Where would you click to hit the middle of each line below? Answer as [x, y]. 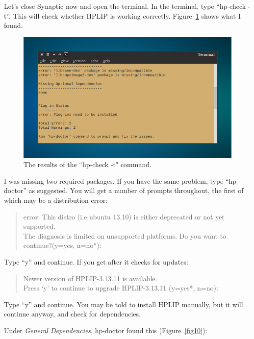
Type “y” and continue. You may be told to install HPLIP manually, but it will [124, 304]
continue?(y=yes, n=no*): [62, 245]
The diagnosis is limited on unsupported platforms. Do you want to [125, 235]
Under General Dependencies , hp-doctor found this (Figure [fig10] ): [106, 330]
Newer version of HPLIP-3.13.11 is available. [90, 278]
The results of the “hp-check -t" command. [88, 164]
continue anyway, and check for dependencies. [72, 314]
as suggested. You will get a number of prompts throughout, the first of [136, 190]
